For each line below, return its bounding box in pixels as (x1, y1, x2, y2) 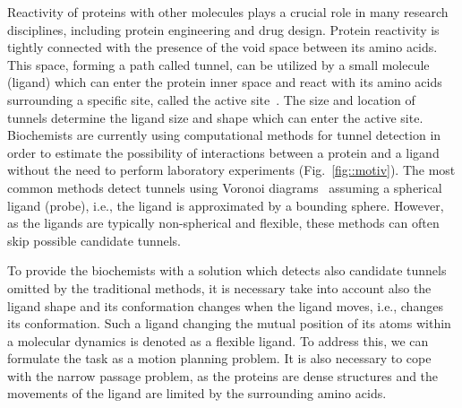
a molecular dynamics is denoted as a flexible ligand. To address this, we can (7, 331, 429, 350)
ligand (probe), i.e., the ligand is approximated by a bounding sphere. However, (7, 195, 444, 214)
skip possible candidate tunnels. (7, 230, 181, 249)
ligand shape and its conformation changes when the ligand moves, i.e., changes (7, 296, 443, 315)
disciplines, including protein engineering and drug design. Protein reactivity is (7, 20, 440, 39)
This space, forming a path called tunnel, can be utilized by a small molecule (7, 55, 430, 74)
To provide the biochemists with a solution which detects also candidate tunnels (7, 261, 447, 280)
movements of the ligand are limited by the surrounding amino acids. (7, 384, 387, 403)
